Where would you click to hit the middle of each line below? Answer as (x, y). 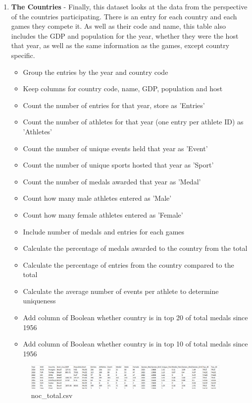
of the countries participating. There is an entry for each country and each (124, 16)
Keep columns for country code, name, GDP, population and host (123, 88)
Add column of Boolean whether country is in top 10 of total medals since (135, 344)
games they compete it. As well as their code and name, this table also (118, 26)
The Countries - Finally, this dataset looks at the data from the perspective (129, 6)
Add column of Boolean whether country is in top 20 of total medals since (135, 317)
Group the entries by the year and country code (96, 72)
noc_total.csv (52, 395)
